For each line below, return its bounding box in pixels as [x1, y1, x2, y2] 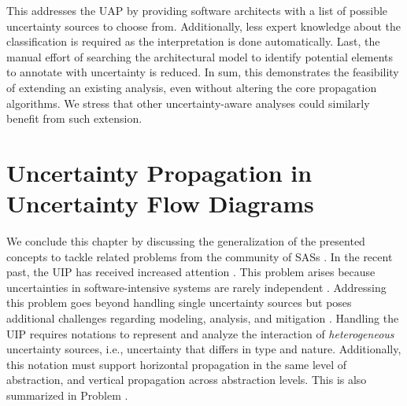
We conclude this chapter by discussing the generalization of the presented [6, 233, 365, 249]
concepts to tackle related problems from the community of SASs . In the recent [6, 248, 393, 264]
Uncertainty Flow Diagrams [6, 187, 314, 220]
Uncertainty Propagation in [6, 156, 313, 188]
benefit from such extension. [6, 110, 142, 127]
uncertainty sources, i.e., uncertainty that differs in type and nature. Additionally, [6, 341, 401, 357]
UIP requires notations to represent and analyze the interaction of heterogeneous [6, 325, 394, 341]
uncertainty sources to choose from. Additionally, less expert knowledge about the [6, 17, 401, 34]
